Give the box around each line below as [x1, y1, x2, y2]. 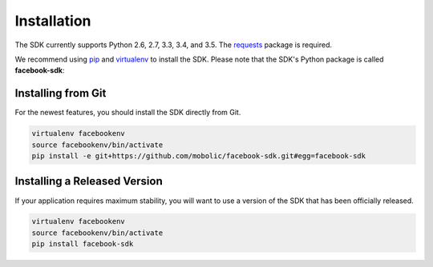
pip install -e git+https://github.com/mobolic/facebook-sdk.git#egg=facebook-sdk [31, 152, 366, 160]
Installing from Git [14, 86, 107, 100]
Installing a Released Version [14, 174, 164, 188]
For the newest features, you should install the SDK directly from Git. [14, 108, 241, 118]
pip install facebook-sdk [31, 240, 134, 249]
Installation [14, 12, 91, 30]
